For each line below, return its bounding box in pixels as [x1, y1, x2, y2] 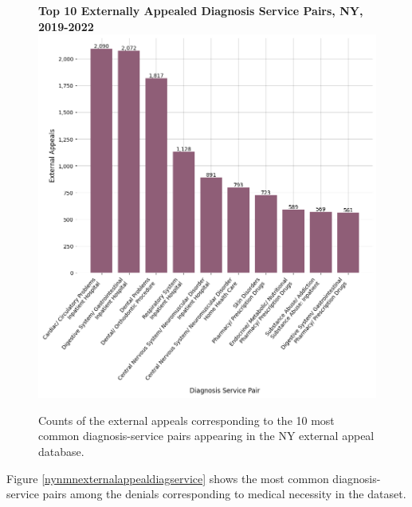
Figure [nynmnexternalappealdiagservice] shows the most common [6, 470, 329, 486]
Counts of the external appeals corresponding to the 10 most [38, 411, 335, 428]
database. [38, 443, 84, 460]
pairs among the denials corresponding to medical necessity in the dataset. [42, 485, 406, 502]
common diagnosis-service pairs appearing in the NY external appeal [38, 427, 375, 444]
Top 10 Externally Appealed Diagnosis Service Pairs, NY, [38, 2, 363, 18]
